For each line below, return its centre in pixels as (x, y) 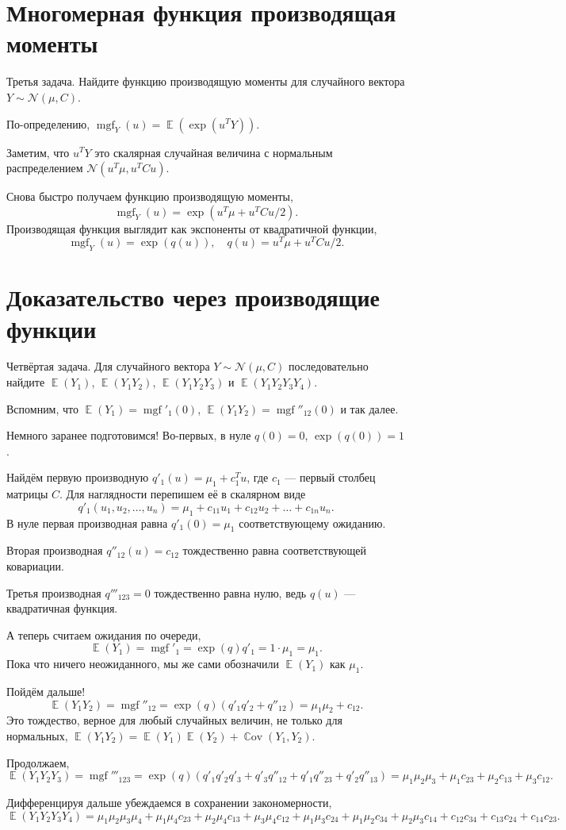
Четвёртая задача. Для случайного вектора (108, 366)
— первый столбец (330, 477)
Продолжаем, (38, 762)
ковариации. (35, 566)
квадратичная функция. (62, 608)
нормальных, (37, 735)
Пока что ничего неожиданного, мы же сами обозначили (143, 664)
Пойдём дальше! (46, 691)
